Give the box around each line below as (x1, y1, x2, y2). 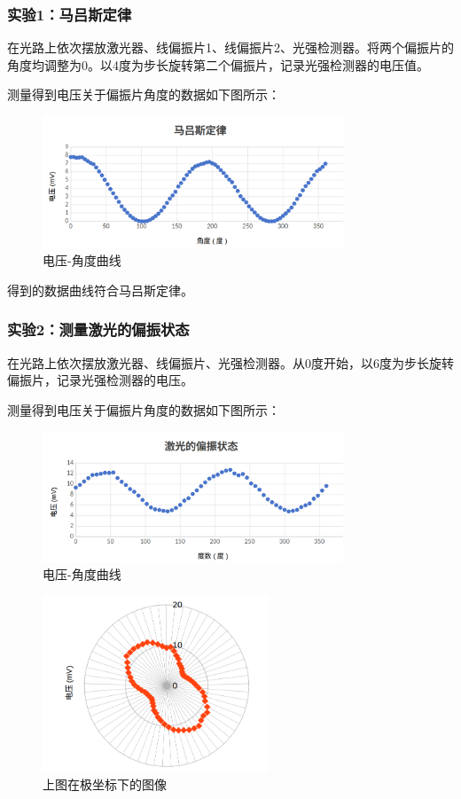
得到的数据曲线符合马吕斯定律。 (7, 280, 193, 299)
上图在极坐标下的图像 (43, 774, 167, 793)
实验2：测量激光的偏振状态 (7, 318, 190, 341)
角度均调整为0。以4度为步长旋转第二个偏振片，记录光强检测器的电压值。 (7, 55, 429, 74)
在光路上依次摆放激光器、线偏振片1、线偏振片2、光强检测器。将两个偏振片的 (7, 38, 454, 57)
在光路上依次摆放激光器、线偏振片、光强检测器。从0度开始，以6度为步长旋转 (7, 353, 454, 372)
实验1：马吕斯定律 (7, 3, 132, 25)
